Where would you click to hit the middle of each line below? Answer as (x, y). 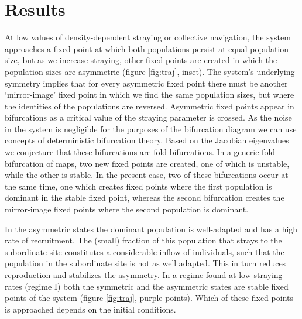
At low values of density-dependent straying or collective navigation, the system (148, 37)
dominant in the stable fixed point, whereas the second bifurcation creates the (145, 198)
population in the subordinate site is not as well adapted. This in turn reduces (145, 263)
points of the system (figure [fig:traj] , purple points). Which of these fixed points (149, 298)
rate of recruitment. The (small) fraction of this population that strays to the (143, 240)
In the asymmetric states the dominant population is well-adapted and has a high (151, 229)
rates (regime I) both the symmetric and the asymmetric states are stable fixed (147, 286)
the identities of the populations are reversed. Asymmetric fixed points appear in (150, 106)
